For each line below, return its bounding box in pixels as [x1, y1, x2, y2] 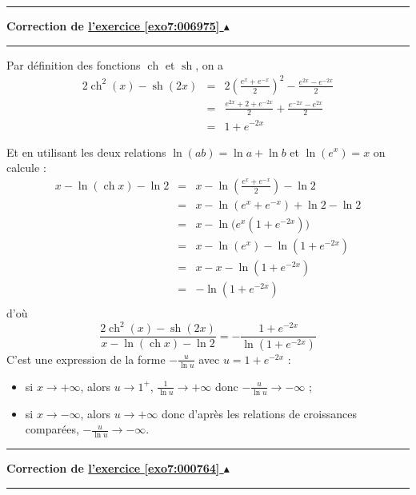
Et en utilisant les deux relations [6, 143, 166, 160]
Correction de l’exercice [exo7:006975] [6, 18, 220, 34]
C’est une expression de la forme [6, 350, 166, 367]
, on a [195, 56, 224, 73]
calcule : [6, 159, 46, 176]
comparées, [25, 421, 79, 437]
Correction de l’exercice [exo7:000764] [6, 460, 220, 477]
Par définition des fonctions [6, 56, 141, 73]
